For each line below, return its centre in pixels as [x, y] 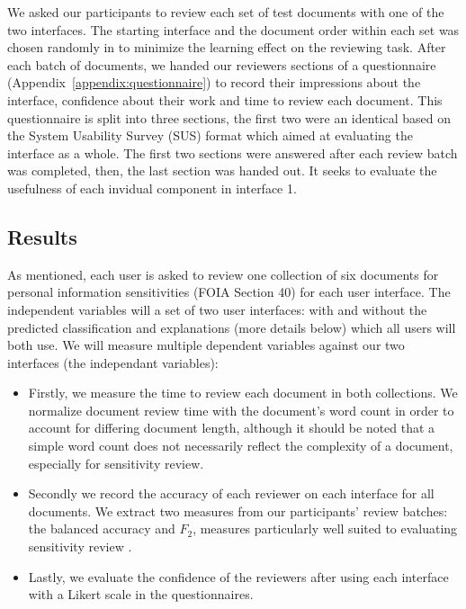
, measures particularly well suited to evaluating [325, 528]
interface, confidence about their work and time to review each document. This [225, 99]
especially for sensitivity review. [116, 463]
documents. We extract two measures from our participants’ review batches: [238, 510]
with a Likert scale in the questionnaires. [141, 594]
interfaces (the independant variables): [113, 362]
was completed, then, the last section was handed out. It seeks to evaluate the [222, 170]
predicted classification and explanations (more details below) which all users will [232, 327]
